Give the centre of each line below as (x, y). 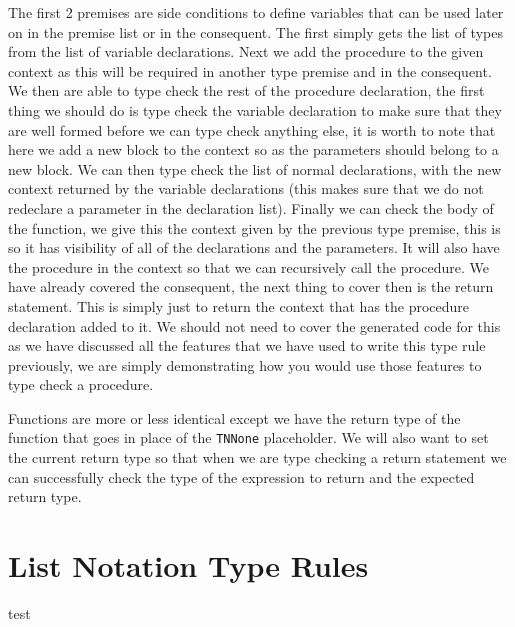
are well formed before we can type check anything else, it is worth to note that (252, 129)
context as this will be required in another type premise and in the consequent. (250, 70)
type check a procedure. (81, 384)
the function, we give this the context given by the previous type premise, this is (254, 227)
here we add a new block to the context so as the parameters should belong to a (253, 149)
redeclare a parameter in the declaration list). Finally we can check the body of (251, 207)
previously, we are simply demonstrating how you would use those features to (245, 364)
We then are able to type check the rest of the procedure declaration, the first (246, 90)
